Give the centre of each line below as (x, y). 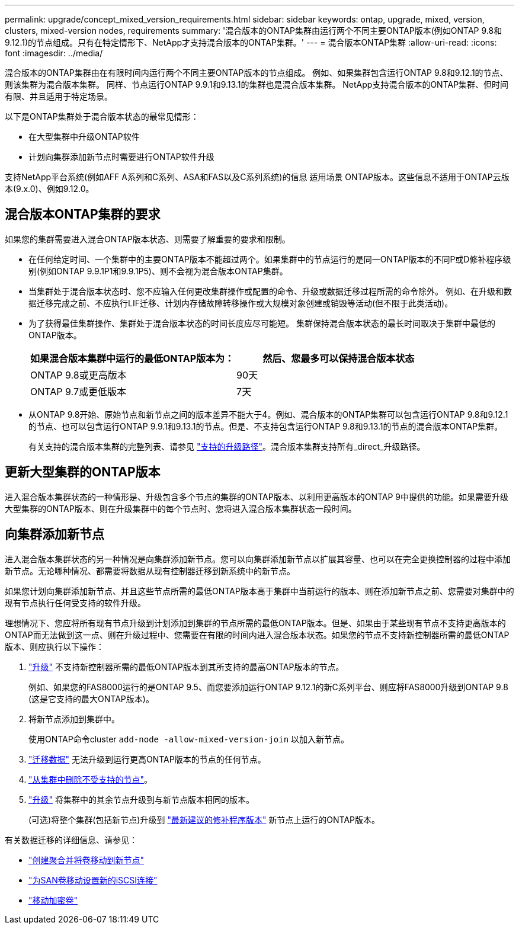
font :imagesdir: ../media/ (54, 53)
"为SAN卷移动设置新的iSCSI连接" (93, 880)
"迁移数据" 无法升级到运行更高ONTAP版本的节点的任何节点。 (147, 759)
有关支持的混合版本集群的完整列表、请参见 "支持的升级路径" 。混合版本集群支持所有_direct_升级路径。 (227, 446)
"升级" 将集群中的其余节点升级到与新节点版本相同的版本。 (141, 799)
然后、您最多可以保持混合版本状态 (339, 358)
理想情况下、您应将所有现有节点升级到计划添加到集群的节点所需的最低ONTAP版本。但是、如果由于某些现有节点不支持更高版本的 (255, 623)
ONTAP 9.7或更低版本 (78, 391)
